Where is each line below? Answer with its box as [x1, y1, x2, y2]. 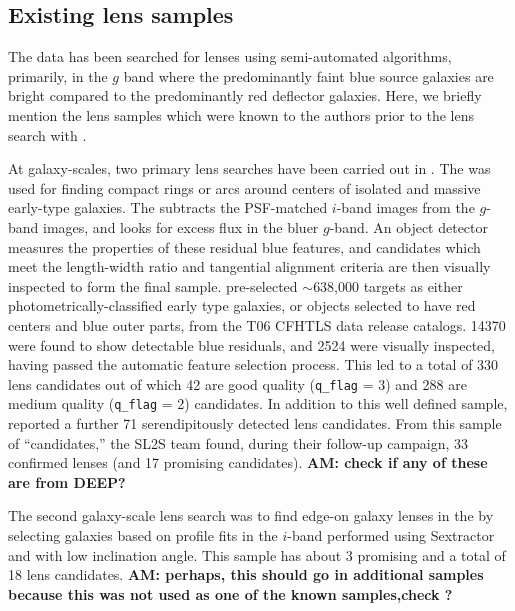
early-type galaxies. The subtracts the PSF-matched [8, 197, 328, 218]
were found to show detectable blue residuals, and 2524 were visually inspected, [8, 334, 495, 355]
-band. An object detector [329, 216, 489, 237]
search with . [8, 124, 87, 145]
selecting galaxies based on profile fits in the [8, 524, 278, 545]
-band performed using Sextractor [287, 524, 495, 545]
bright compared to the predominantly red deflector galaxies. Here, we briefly [8, 85, 482, 106]
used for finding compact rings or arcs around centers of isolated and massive [8, 177, 481, 198]
